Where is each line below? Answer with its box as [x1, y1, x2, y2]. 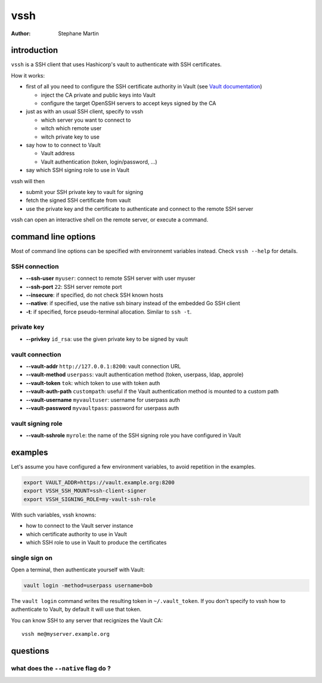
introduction [11, 45, 58, 56]
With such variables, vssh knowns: [11, 511, 97, 518]
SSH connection [11, 262, 59, 270]
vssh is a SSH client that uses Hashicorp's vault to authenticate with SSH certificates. [11, 61, 222, 68]
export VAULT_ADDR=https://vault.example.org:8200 [23, 479, 175, 486]
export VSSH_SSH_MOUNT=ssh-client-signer [23, 487, 147, 494]
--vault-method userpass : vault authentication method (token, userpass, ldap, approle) [26, 371, 244, 379]
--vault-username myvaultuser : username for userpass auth [26, 396, 180, 403]
